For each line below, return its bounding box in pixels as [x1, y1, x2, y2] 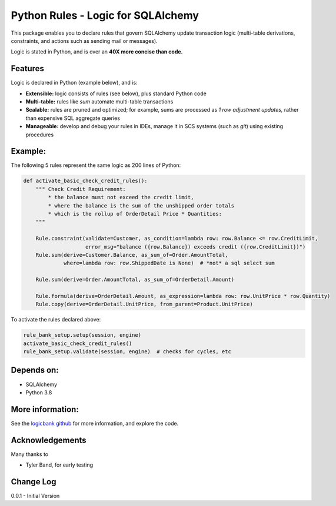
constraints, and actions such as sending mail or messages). [11, 37, 158, 44]
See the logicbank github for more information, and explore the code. [11, 420, 179, 427]
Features [11, 63, 44, 73]
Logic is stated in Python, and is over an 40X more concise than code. [11, 48, 183, 55]
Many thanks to [11, 450, 49, 458]
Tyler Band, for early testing [25, 461, 94, 468]
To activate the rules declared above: [11, 316, 101, 323]
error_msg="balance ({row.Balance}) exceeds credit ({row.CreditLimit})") [85, 243, 306, 250]
